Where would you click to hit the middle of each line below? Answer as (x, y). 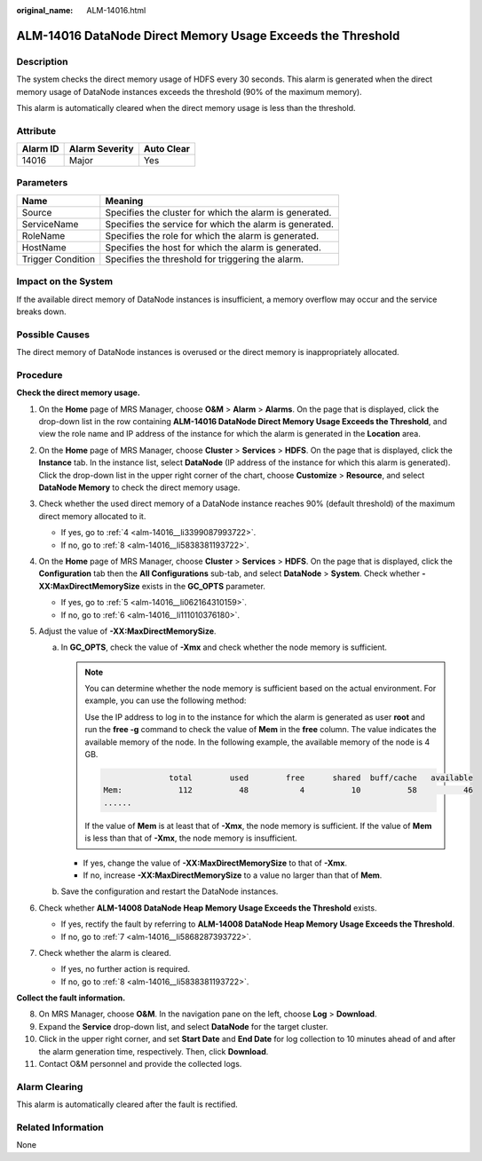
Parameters (42, 183)
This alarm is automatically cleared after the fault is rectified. (127, 1104)
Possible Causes (53, 335)
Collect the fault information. (71, 998)
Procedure (40, 375)
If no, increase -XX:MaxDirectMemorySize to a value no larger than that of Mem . (233, 875)
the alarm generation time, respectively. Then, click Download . (154, 1051)
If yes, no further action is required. (126, 969)
